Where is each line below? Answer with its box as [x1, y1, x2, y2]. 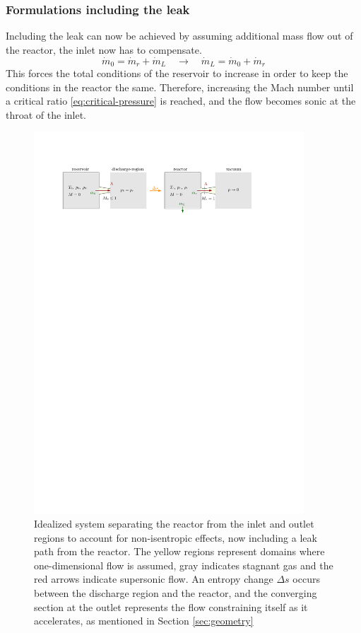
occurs [292, 571, 320, 586]
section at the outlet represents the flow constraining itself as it [34, 599, 308, 614]
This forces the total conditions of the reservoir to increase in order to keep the [6, 66, 348, 81]
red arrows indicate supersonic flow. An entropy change [34, 571, 273, 586]
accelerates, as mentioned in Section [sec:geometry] [34, 613, 254, 628]
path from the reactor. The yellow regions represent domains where [34, 544, 325, 559]
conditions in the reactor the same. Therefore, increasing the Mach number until [6, 79, 354, 94]
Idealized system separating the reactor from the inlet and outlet [34, 516, 314, 530]
